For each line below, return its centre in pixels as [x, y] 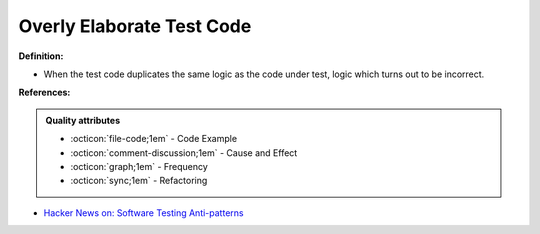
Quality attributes [82, 120]
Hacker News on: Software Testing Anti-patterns [143, 212]
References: [44, 92]
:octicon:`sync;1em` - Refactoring [139, 181]
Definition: [41, 56]
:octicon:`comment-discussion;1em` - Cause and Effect [184, 152]
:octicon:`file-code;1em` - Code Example [154, 139]
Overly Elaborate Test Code [135, 26]
